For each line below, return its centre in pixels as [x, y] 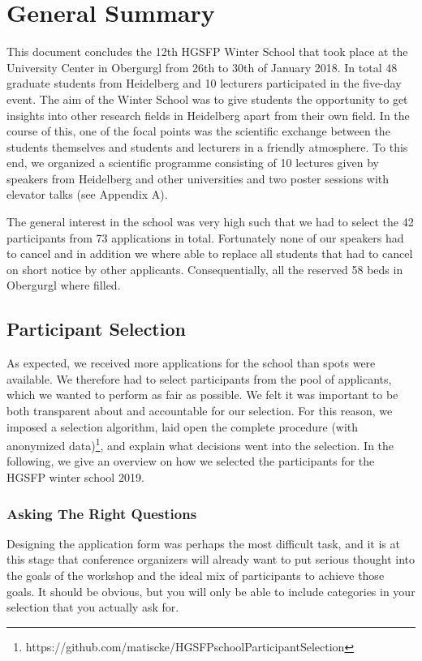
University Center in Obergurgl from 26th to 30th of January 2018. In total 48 [202, 67]
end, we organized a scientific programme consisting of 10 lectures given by [193, 163]
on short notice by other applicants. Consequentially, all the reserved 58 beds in [205, 269]
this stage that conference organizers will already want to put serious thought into [211, 559]
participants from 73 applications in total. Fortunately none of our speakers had [205, 237]
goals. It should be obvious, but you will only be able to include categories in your [211, 591]
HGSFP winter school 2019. [75, 477]
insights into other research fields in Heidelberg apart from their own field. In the [208, 115]
